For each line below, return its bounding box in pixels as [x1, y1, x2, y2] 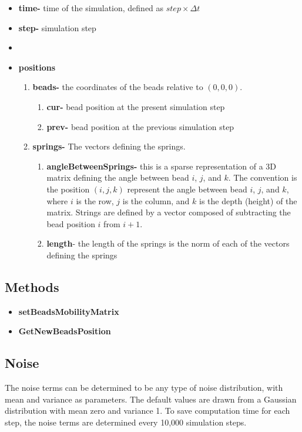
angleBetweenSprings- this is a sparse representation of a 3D [46, 159, 277, 172]
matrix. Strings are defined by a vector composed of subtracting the [46, 206, 291, 218]
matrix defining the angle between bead [46, 171, 189, 184]
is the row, [76, 194, 114, 207]
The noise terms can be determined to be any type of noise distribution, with [5, 381, 283, 394]
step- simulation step [18, 21, 96, 34]
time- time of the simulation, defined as [18, 2, 164, 14]
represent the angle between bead [127, 182, 247, 195]
